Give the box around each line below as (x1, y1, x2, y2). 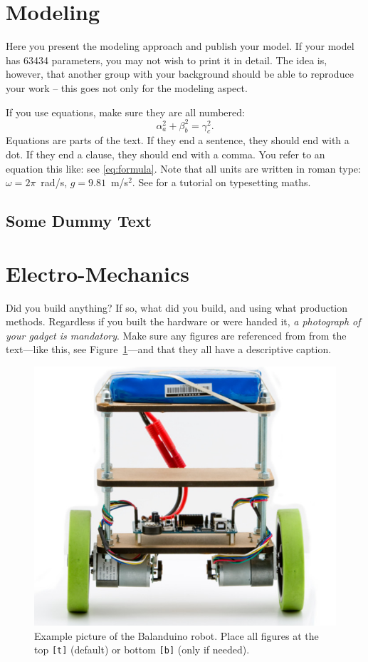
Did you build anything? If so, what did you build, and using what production (6, 300, 348, 315)
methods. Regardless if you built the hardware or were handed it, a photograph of (6, 314, 361, 329)
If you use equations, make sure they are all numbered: (6, 104, 245, 119)
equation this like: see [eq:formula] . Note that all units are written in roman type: (6, 161, 361, 175)
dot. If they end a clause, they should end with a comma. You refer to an (6, 146, 325, 161)
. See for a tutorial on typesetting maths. (132, 175, 311, 190)
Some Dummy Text (6, 210, 152, 232)
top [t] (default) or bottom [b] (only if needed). (34, 642, 250, 657)
